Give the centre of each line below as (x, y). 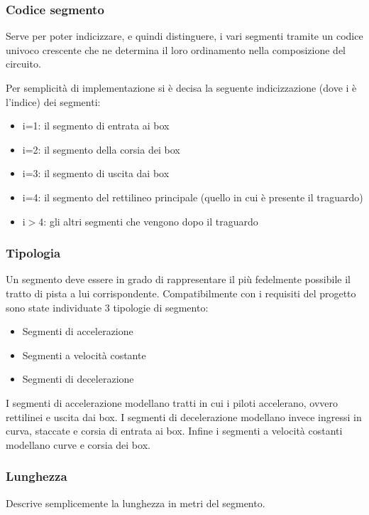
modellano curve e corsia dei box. (78, 444)
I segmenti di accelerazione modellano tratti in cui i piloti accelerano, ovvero (172, 402)
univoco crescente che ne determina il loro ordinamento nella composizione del (176, 49)
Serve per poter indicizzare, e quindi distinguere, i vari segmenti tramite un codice (184, 36)
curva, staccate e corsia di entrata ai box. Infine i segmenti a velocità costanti (174, 431)
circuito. (23, 64)
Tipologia (33, 253)
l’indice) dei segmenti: (53, 101)
